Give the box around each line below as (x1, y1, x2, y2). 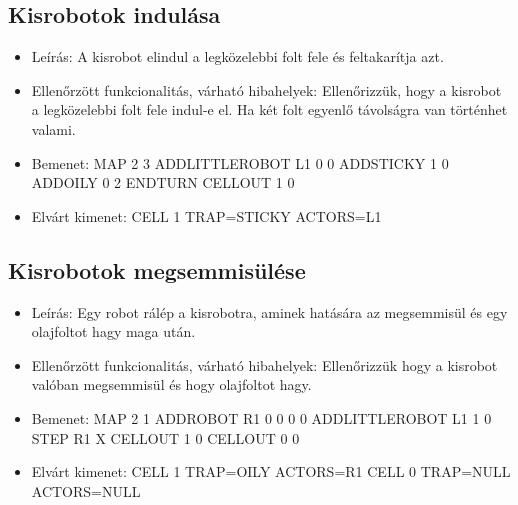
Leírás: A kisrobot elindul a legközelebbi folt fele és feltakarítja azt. (31, 46, 444, 67)
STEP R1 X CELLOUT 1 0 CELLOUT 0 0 (31, 427, 300, 448)
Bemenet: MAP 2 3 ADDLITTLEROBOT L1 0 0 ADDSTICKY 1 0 (31, 152, 449, 173)
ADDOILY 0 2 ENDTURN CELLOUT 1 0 (31, 172, 295, 193)
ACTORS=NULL (31, 480, 141, 501)
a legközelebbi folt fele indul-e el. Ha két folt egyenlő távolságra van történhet (31, 99, 508, 120)
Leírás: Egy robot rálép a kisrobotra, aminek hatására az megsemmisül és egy (31, 301, 508, 322)
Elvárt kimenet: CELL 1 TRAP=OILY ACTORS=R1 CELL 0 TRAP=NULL (31, 461, 511, 482)
